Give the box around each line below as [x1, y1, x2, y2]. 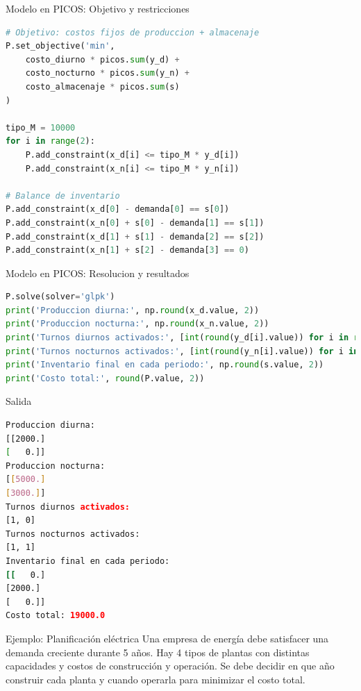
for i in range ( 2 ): [6, 136, 95, 147]
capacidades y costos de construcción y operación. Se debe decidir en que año [6, 658, 335, 673]
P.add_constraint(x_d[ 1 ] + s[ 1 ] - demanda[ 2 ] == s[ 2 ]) [6, 231, 265, 242]
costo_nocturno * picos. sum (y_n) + [25, 68, 190, 78]
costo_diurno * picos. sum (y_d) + [25, 54, 180, 65]
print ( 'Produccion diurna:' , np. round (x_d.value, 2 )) [6, 305, 260, 315]
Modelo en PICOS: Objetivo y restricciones [6, 1, 190, 15]
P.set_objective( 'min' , [6, 41, 115, 51]
